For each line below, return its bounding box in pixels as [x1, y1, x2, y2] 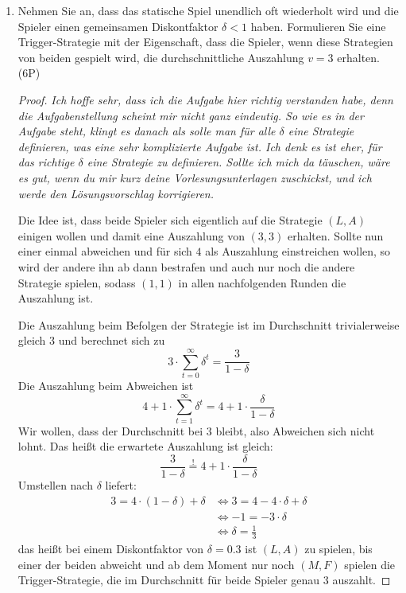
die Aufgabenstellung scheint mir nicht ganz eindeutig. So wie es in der [17, 107, 364, 123]
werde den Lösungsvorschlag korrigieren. [17, 185, 214, 201]
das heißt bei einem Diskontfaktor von [17, 540, 204, 556]
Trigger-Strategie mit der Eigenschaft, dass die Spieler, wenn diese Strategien [17, 33, 393, 50]
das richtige [17, 154, 75, 170]
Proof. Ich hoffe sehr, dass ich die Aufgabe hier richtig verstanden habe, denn [17, 91, 393, 107]
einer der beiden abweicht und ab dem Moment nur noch [17, 556, 295, 572]
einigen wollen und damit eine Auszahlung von [17, 227, 245, 244]
